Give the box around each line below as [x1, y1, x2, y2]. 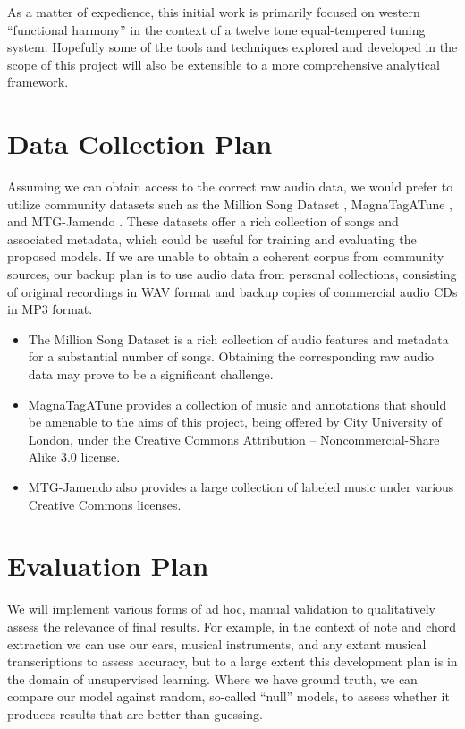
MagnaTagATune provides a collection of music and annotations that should [28, 394, 447, 413]
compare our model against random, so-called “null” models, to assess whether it [7, 687, 450, 706]
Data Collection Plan [7, 125, 273, 162]
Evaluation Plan [7, 547, 209, 584]
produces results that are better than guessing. [7, 704, 263, 723]
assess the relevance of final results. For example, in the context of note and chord [7, 616, 457, 635]
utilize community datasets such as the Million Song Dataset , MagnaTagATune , [7, 194, 452, 213]
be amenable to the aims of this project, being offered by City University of [28, 412, 443, 431]
